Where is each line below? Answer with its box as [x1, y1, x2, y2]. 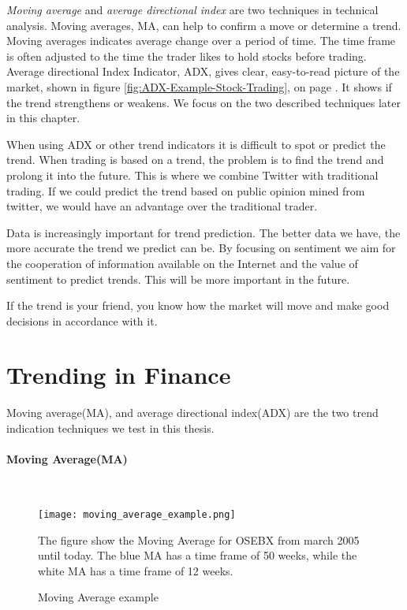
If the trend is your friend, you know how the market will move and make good [6, 297, 390, 314]
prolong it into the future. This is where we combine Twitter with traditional [6, 166, 379, 183]
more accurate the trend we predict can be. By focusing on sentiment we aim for [6, 240, 396, 256]
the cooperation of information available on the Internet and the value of [6, 255, 358, 271]
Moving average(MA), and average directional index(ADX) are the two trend [6, 404, 379, 421]
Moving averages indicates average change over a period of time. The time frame [6, 32, 396, 49]
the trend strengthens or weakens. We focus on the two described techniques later [6, 94, 401, 110]
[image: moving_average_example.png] [38, 508, 236, 520]
